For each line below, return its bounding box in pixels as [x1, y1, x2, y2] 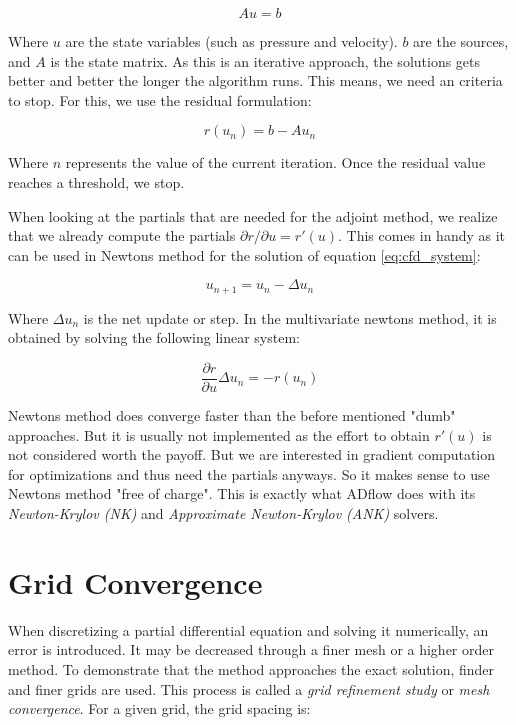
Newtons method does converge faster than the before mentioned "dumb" [8, 405, 456, 426]
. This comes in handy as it [337, 225, 506, 246]
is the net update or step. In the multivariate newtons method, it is [83, 307, 497, 328]
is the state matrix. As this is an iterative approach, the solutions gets [50, 50, 481, 71]
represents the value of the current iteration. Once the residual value [65, 152, 486, 173]
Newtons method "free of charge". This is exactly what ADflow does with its [8, 483, 476, 504]
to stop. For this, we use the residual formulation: [8, 89, 312, 110]
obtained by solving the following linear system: [8, 327, 300, 348]
